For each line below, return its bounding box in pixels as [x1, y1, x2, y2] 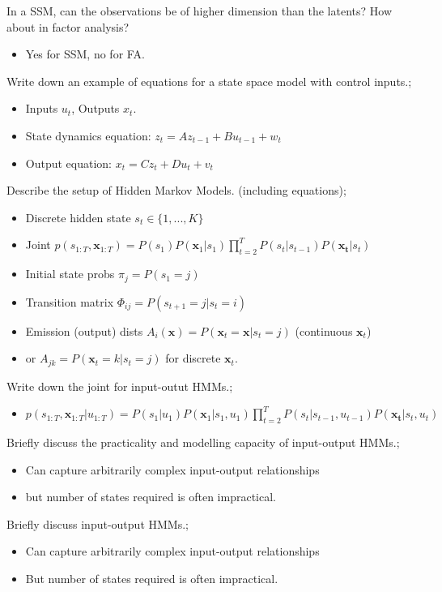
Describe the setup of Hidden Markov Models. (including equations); [6, 182, 346, 199]
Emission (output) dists [25, 322, 143, 339]
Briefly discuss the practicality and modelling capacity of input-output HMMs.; [6, 434, 400, 451]
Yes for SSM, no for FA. [25, 45, 145, 62]
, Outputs [71, 100, 120, 117]
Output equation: [25, 154, 113, 171]
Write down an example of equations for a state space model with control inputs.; [6, 72, 412, 89]
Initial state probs [25, 265, 115, 282]
